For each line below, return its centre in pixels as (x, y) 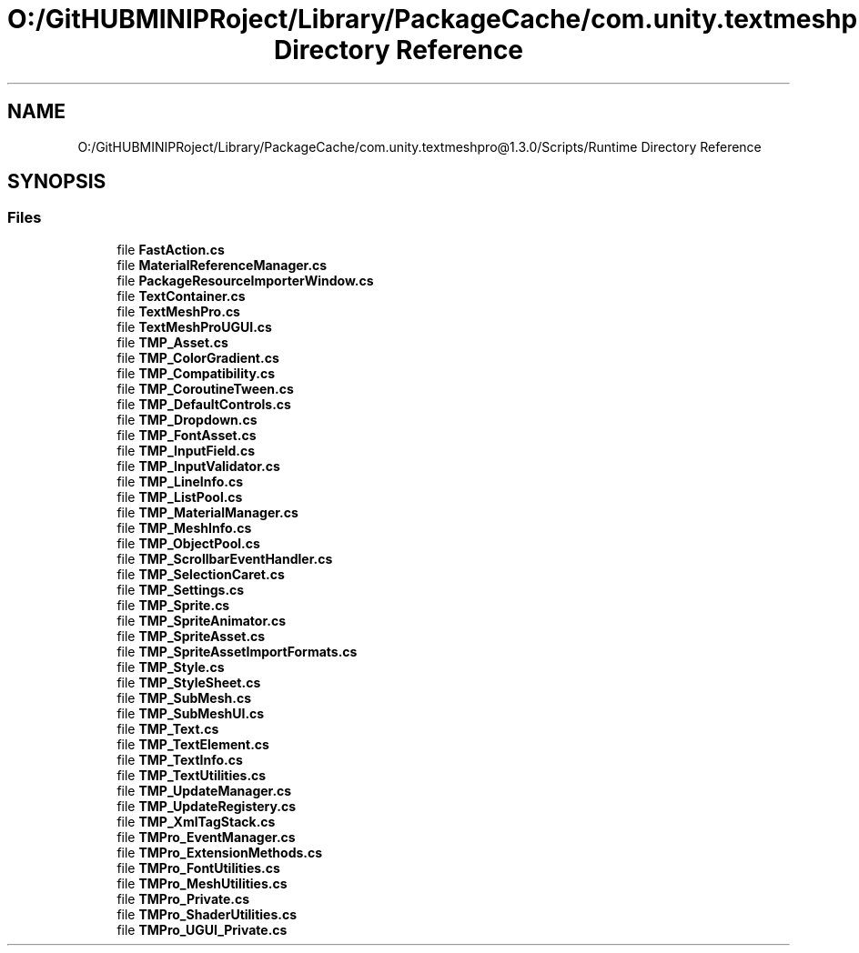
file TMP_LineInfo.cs (180, 481)
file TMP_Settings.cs (181, 589)
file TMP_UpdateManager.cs (204, 790)
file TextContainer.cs (181, 296)
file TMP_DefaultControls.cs (204, 404)
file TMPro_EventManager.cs (206, 837)
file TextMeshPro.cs (178, 311)
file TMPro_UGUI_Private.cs (202, 929)
